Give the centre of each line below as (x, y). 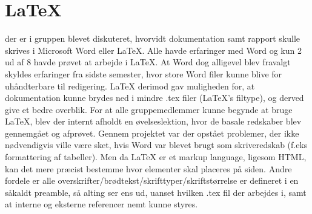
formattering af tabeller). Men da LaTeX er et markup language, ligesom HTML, (156, 157)
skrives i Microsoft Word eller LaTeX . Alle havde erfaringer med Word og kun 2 (153, 50)
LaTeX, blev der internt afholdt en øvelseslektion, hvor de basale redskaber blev (153, 121)
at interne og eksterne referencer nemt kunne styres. (101, 204)
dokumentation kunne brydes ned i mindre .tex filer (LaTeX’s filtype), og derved (154, 98)
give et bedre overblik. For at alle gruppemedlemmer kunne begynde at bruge (149, 109)
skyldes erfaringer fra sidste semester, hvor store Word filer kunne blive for (144, 73)
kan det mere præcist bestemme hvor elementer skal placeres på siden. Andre (148, 168)
